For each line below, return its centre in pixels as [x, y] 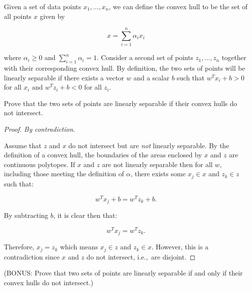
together [234, 57]
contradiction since [32, 256]
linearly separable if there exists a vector [64, 77]
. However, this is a [180, 247]
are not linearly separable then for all [157, 164]
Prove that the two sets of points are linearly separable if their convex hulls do [121, 103]
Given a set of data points [43, 6]
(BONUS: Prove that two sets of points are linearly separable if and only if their [123, 273]
